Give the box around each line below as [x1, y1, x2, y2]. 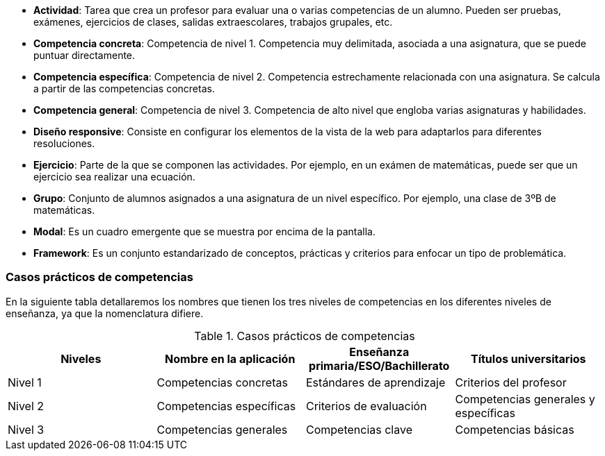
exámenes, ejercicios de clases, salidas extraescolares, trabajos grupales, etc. [33, 16, 393, 28]
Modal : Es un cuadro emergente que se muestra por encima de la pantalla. [33, 226, 376, 237]
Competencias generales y [455, 391, 595, 406]
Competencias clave [306, 422, 412, 437]
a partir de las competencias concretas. [33, 83, 215, 94]
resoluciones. [33, 137, 95, 149]
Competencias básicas [455, 422, 574, 437]
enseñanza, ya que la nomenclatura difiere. [6, 307, 204, 319]
